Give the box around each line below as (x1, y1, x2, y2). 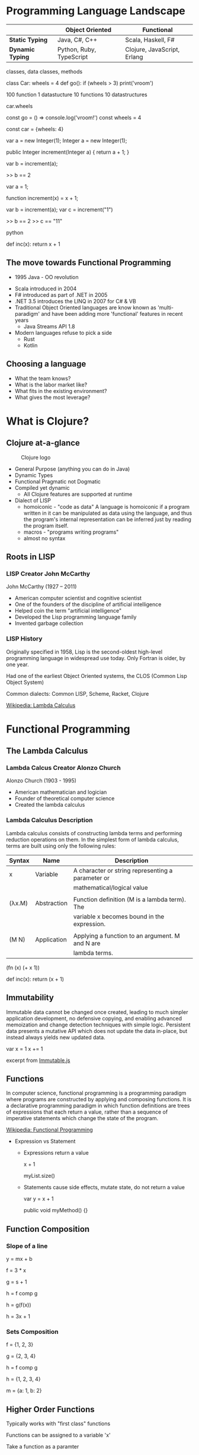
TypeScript (57, 52, 88, 61)
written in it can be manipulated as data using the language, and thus (23, 509, 192, 516)
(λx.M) (9, 899, 28, 907)
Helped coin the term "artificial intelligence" (14, 607, 122, 614)
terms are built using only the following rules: (6, 842, 117, 849)
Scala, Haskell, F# (125, 36, 175, 44)
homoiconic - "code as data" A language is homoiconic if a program (23, 503, 190, 510)
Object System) (6, 679, 44, 686)
